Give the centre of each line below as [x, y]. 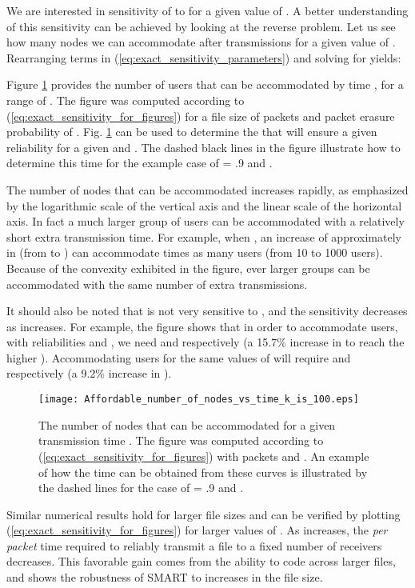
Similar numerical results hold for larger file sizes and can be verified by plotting [204, 514]
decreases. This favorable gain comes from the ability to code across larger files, [201, 561]
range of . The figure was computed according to [126, 100]
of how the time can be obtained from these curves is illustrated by [203, 472]
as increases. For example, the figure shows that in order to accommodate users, [202, 326]
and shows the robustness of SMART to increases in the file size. [165, 577]
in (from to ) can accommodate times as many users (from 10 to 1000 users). [195, 252]
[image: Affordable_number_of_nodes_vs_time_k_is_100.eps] [199, 400]
